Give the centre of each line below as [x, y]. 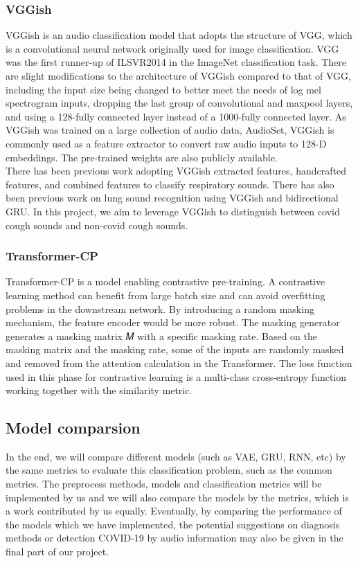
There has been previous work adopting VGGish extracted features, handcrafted [176, 171]
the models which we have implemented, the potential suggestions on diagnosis [173, 524]
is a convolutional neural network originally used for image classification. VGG [172, 48]
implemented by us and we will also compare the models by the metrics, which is [177, 497]
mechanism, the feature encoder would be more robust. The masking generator [173, 322]
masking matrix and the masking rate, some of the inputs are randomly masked [175, 349]
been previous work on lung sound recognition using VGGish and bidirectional [172, 198]
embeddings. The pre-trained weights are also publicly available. [142, 157]
